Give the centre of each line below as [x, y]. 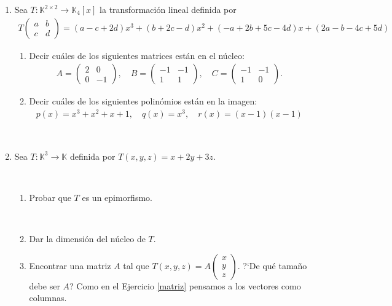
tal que [136, 265]
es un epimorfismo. [117, 197]
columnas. [48, 298]
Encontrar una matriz [70, 265]
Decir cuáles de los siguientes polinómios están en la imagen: [143, 101]
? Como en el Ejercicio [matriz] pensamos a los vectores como [185, 285]
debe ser [45, 285]
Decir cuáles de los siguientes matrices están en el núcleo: [137, 55]
